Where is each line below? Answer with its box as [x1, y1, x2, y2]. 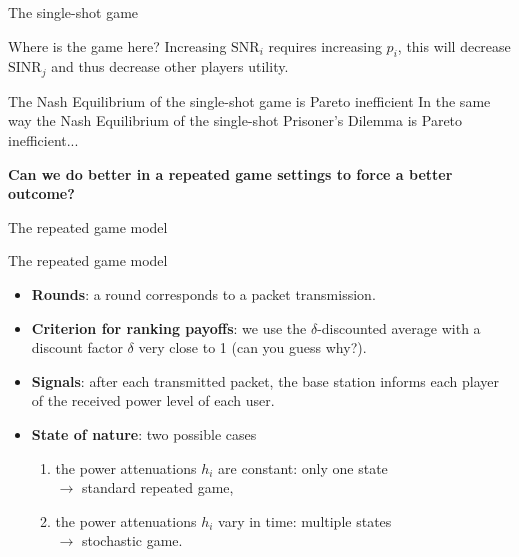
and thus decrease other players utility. [51, 56, 289, 77]
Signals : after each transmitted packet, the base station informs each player [31, 370, 499, 391]
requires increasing [268, 35, 382, 56]
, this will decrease [397, 35, 511, 56]
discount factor [31, 337, 123, 358]
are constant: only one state [218, 457, 388, 478]
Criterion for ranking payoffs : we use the [31, 317, 307, 338]
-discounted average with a [317, 317, 481, 338]
